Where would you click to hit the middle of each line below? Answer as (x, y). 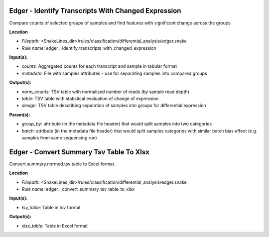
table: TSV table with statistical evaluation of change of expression (90, 99)
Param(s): (20, 115)
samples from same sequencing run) (59, 137)
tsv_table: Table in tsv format (51, 207)
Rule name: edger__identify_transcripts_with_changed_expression (89, 48)
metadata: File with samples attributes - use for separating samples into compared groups (115, 73)
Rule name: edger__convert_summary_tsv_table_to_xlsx (78, 189)
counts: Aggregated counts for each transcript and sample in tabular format (99, 66)
